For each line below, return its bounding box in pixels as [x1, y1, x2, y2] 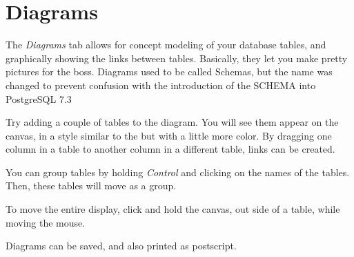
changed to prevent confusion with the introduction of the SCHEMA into [6, 77, 316, 92]
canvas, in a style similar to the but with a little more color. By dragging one [6, 128, 332, 142]
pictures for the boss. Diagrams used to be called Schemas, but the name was [6, 64, 333, 79]
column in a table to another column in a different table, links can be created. [6, 142, 335, 156]
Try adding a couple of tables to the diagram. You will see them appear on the [6, 115, 339, 129]
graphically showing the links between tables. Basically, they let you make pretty [6, 50, 348, 65]
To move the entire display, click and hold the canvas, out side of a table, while [6, 202, 340, 216]
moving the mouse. [6, 215, 86, 229]
